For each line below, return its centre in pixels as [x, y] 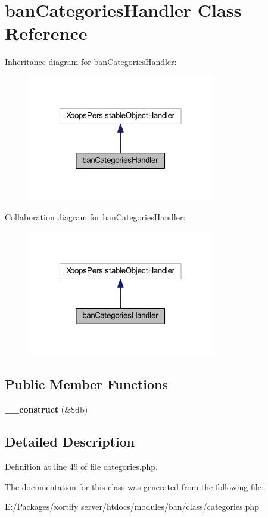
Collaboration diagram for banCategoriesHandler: [95, 217]
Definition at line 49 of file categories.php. [81, 467]
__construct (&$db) [46, 409]
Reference [46, 33]
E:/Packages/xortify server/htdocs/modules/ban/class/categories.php [132, 507]
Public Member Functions [86, 384]
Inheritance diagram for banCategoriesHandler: [91, 62]
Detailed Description [70, 441]
